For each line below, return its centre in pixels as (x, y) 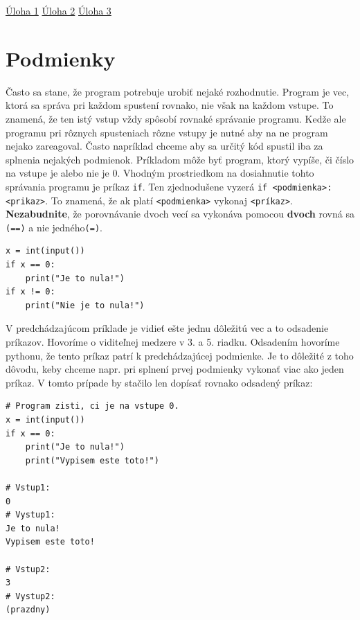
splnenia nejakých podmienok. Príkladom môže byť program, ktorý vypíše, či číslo (180, 159)
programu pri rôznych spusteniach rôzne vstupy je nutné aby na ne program (167, 132)
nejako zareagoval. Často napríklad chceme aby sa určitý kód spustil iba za (164, 146)
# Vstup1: (28, 487)
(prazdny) (28, 610)
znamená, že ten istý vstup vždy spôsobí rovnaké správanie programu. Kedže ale (176, 118)
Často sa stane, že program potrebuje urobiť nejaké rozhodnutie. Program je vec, (178, 91)
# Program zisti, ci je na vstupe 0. (92, 406)
